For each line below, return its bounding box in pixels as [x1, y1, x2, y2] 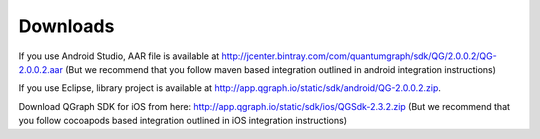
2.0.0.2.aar [18, 63, 64, 75]
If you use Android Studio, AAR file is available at [18, 50, 220, 62]
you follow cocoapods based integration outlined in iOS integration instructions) [18, 115, 347, 127]
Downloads [18, 15, 115, 37]
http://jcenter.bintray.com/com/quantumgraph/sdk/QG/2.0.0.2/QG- [221, 50, 497, 62]
